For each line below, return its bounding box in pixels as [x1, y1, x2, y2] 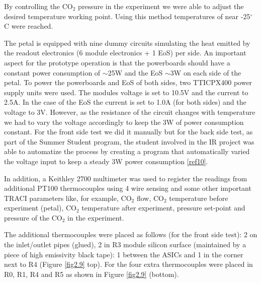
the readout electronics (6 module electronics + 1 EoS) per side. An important [4, 47, 246, 58]
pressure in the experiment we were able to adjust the [78, 1, 244, 11]
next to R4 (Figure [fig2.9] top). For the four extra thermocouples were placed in [4, 259, 253, 269]
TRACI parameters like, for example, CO [4, 192, 132, 203]
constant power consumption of [4, 67, 101, 78]
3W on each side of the [170, 67, 241, 78]
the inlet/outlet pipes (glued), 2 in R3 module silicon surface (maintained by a [4, 239, 246, 250]
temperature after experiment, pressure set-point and [81, 202, 245, 213]
